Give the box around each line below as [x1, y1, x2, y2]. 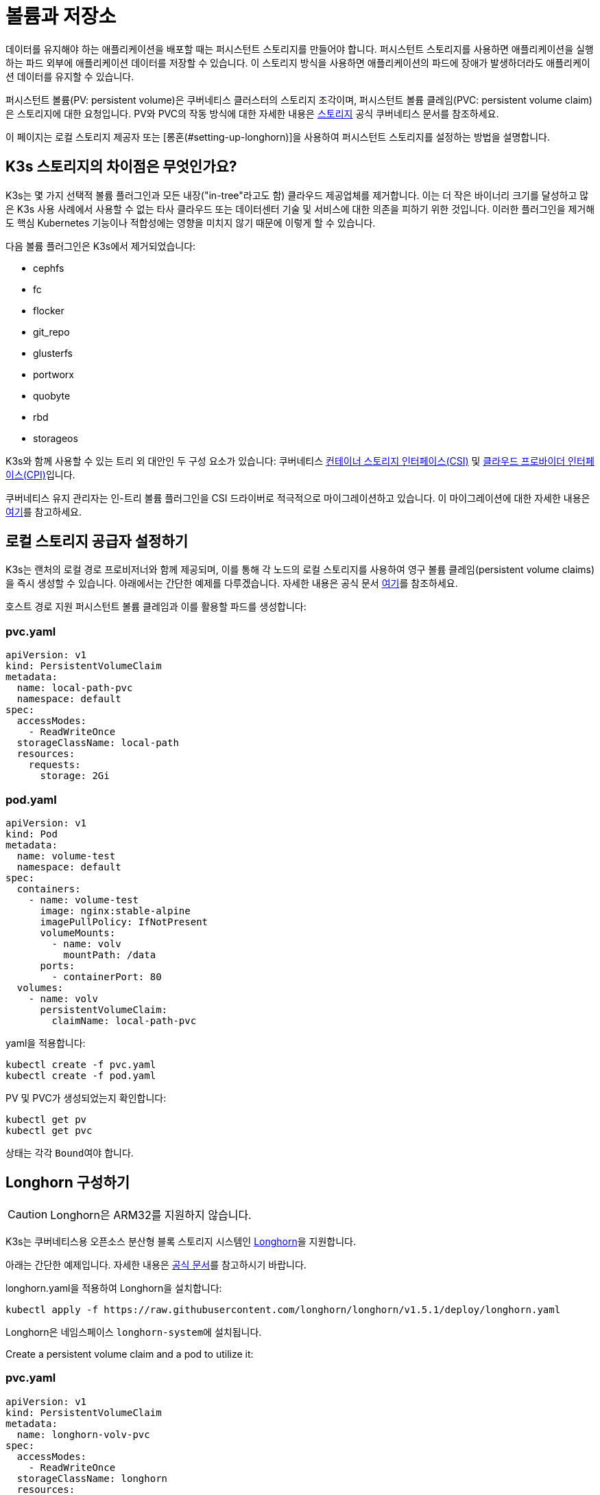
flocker [33, 304, 64, 316]
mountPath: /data [63, 949, 156, 960]
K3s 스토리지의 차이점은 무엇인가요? [5, 158, 237, 176]
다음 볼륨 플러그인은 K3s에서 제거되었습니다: [5, 240, 196, 252]
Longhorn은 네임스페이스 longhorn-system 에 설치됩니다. [5, 1325, 262, 1338]
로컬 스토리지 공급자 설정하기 [5, 533, 189, 551]
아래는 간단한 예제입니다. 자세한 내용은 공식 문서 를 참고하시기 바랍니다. [5, 1258, 307, 1271]
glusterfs [33, 347, 73, 359]
